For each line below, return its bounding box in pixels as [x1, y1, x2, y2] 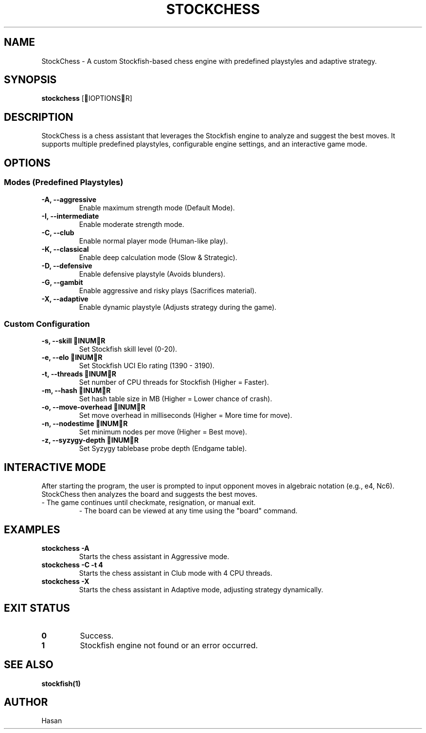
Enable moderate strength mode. [79, 220, 184, 228]
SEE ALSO [4, 658, 53, 671]
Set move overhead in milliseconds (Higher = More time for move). [79, 411, 292, 420]
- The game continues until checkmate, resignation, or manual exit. [41, 498, 256, 507]
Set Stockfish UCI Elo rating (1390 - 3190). [79, 361, 214, 370]
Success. [80, 630, 114, 640]
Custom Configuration [4, 319, 90, 329]
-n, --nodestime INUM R [41, 419, 128, 428]
